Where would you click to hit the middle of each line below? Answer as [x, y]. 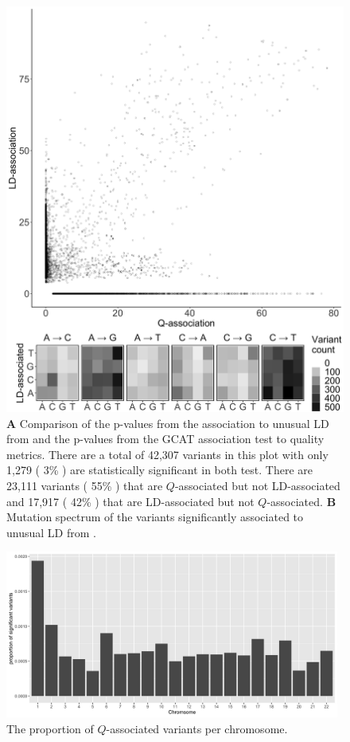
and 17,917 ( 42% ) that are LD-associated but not [130, 501]
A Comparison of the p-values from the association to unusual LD [168, 423]
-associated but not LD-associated [257, 485]
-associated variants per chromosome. [197, 728]
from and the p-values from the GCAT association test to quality [165, 439]
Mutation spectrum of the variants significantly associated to [155, 517]
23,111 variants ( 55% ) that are [85, 485]
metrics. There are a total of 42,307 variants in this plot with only [167, 454]
